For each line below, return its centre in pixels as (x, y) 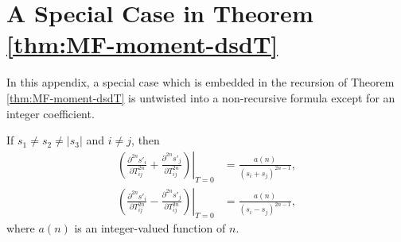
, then (146, 140)
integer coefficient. (51, 113)
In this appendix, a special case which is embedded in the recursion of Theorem (200, 82)
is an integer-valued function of (150, 228)
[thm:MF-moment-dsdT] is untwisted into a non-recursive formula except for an (201, 97)
